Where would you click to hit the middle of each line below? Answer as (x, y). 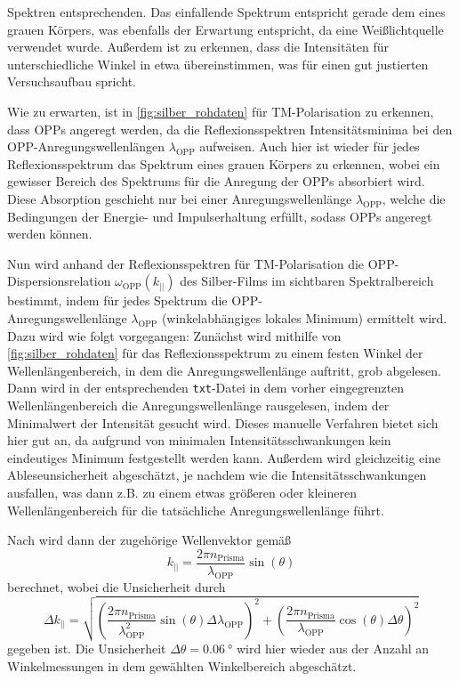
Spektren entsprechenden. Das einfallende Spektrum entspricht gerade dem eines (226, 12)
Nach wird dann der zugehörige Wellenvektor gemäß (149, 540)
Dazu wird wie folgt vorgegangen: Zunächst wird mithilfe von (174, 335)
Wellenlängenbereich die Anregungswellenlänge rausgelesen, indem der (198, 405)
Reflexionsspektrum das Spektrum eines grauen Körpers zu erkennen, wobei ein (224, 163)
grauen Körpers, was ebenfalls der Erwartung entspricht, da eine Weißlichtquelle (225, 29)
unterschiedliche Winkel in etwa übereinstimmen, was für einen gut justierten (218, 64)
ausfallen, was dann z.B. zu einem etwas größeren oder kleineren (182, 492)
